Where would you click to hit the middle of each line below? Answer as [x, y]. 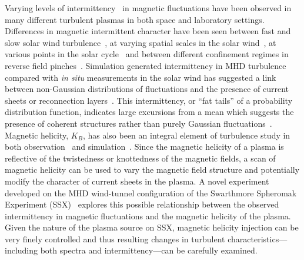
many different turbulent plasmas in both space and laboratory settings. [135, 19]
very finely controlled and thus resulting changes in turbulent [115, 238]
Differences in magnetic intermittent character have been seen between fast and [148, 31]
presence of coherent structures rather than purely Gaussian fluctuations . [138, 123]
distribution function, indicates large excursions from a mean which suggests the [149, 112]
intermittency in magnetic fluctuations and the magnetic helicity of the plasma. [148, 215]
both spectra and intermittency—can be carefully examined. [149, 250]
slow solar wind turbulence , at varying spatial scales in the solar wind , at [141, 42]
